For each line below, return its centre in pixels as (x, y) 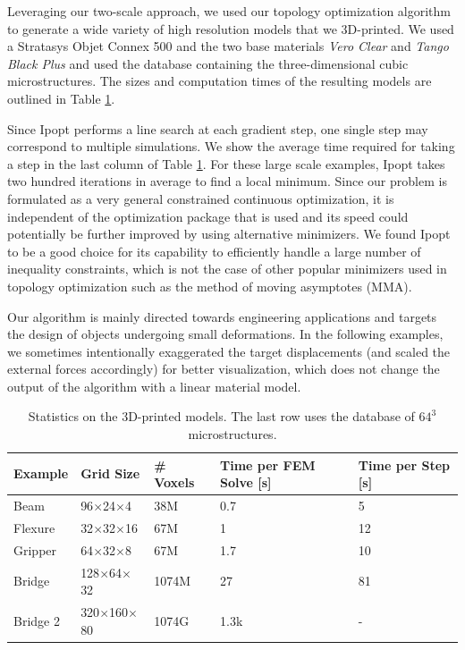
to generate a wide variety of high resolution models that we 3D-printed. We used (231, 28)
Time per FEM (268, 464)
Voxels (174, 482)
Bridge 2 (37, 620)
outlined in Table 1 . (61, 98)
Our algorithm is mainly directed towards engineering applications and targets (222, 316)
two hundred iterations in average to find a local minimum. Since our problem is (227, 181)
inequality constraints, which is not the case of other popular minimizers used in (227, 269)
